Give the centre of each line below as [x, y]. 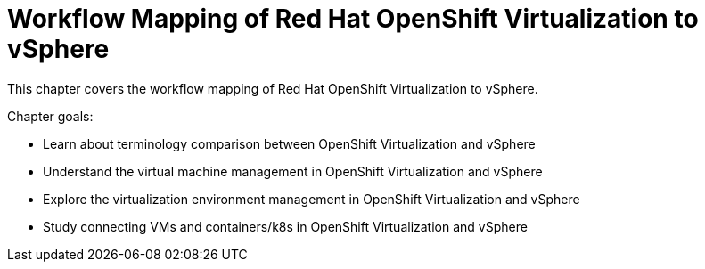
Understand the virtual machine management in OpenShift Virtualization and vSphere [293, 171]
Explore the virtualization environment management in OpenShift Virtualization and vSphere [312, 199]
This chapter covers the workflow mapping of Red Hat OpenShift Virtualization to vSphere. [273, 88]
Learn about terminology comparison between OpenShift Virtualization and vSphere [289, 143]
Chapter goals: [50, 116]
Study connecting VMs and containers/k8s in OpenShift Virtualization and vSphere [285, 226]
